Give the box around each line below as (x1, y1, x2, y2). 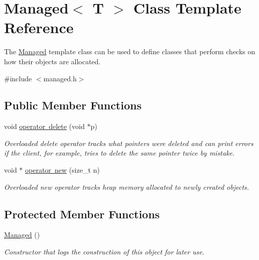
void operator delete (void (4, 121, 85, 132)
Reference (4, 17, 74, 38)
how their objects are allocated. (4, 56, 101, 66)
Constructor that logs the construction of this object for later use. (4, 246, 205, 257)
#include (4, 73, 32, 83)
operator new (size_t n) (25, 165, 100, 175)
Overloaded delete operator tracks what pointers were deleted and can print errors (4, 138, 253, 148)
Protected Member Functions (4, 206, 160, 221)
